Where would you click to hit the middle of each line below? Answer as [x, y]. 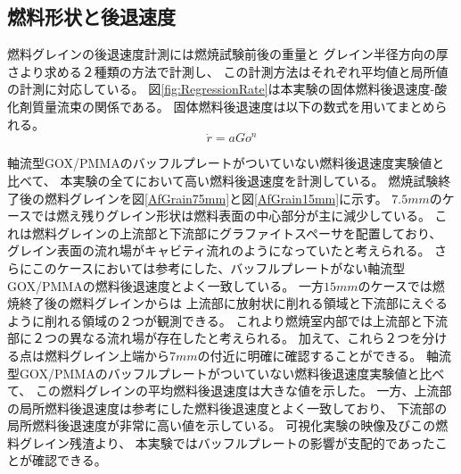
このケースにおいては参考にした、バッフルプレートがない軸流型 [218, 267]
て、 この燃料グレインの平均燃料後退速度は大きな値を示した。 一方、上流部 [230, 391]
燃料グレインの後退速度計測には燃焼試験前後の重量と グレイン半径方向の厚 [228, 54]
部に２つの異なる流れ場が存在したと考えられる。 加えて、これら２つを [215, 338]
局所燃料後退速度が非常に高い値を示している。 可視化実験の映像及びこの [222, 425]
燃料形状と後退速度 [91, 17]
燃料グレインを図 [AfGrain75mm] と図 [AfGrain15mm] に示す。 [216, 198]
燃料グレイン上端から [107, 355]
